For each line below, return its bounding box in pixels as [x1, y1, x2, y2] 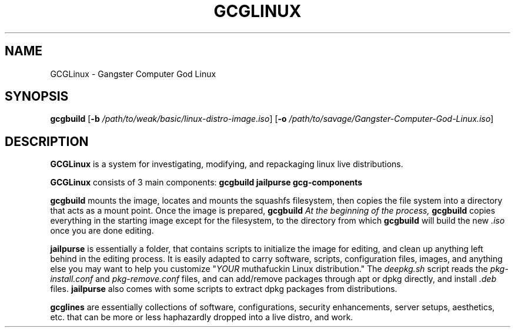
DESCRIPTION [5, 134, 89, 149]
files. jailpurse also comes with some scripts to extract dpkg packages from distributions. [50, 284, 397, 294]
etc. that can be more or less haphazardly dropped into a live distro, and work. [50, 312, 353, 323]
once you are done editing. [50, 225, 154, 236]
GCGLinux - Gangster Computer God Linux [50, 68, 216, 79]
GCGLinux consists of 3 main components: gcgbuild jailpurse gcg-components [50, 177, 363, 188]
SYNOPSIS [5, 89, 69, 104]
